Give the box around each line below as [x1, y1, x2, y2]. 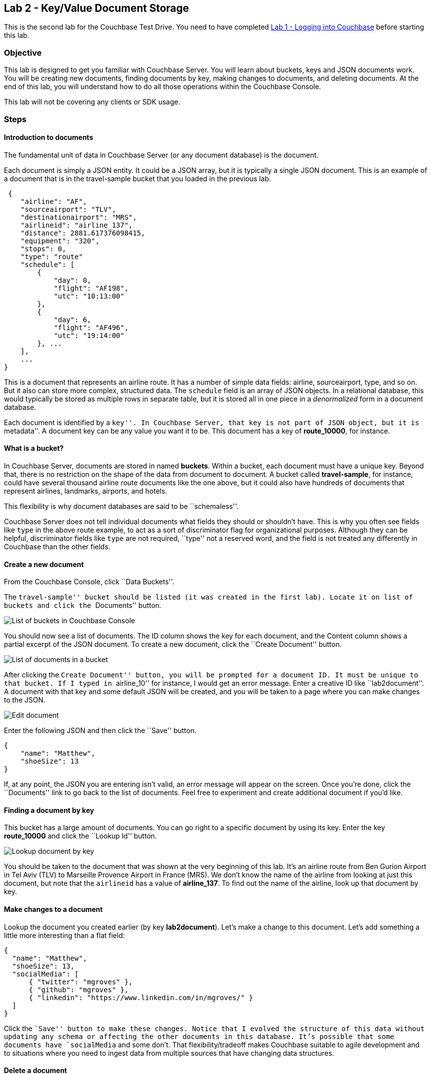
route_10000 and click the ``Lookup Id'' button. [4, 832, 157, 840]
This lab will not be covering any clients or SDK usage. [4, 98, 180, 106]
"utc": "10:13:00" [54, 292, 125, 300]
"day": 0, [54, 276, 92, 284]
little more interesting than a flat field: [4, 931, 125, 940]
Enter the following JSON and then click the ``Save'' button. [4, 726, 197, 735]
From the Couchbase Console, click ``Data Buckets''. [4, 577, 174, 586]
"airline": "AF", [20, 197, 87, 205]
